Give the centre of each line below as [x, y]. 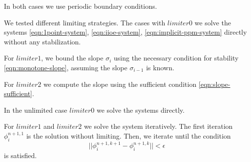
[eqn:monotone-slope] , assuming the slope [66, 67]
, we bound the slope [72, 58]
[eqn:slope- [214, 84]
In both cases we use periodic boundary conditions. [81, 6]
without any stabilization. [42, 41]
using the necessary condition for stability [176, 58]
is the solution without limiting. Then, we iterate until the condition [128, 135]
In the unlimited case [36, 110]
